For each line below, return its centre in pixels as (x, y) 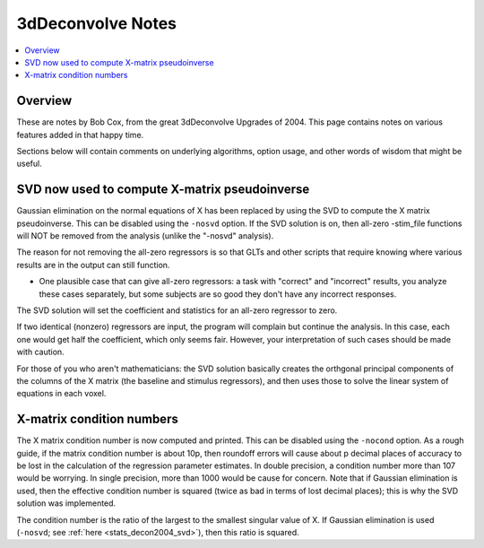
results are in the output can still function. (93, 265)
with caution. (40, 352)
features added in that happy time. (80, 135)
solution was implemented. (66, 503)
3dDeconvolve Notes (97, 23)
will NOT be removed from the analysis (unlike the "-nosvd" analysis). (145, 236)
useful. (29, 164)
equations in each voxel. (61, 394)
